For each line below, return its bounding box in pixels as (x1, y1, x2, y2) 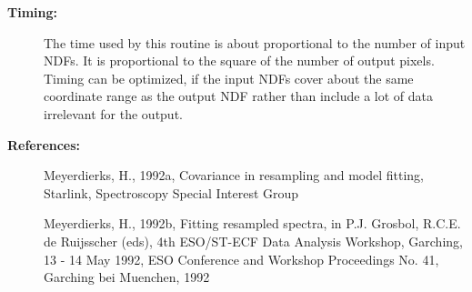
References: (7, 135, 81, 154)
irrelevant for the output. (44, 104, 183, 123)
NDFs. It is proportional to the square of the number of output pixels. (44, 51, 435, 70)
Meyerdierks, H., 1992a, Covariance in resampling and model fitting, (44, 166, 424, 185)
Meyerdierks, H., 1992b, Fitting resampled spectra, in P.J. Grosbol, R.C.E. (44, 214, 461, 233)
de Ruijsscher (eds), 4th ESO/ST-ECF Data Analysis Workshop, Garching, (44, 231, 463, 250)
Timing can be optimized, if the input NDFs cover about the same (44, 68, 414, 87)
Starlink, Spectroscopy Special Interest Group (44, 183, 299, 202)
